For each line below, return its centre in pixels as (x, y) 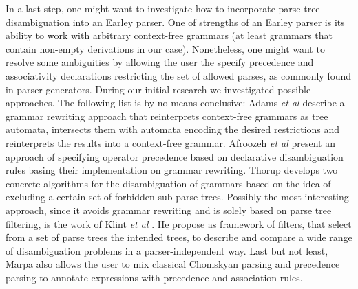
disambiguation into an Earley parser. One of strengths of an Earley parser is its (175, 22)
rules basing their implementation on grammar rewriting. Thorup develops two (172, 170)
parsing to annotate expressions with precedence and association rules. (154, 277)
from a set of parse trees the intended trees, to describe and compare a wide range (179, 237)
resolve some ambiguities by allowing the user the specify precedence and (160, 62)
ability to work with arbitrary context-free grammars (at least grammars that (169, 35)
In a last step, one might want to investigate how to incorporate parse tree (163, 8)
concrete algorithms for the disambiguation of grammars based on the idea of (168, 183)
